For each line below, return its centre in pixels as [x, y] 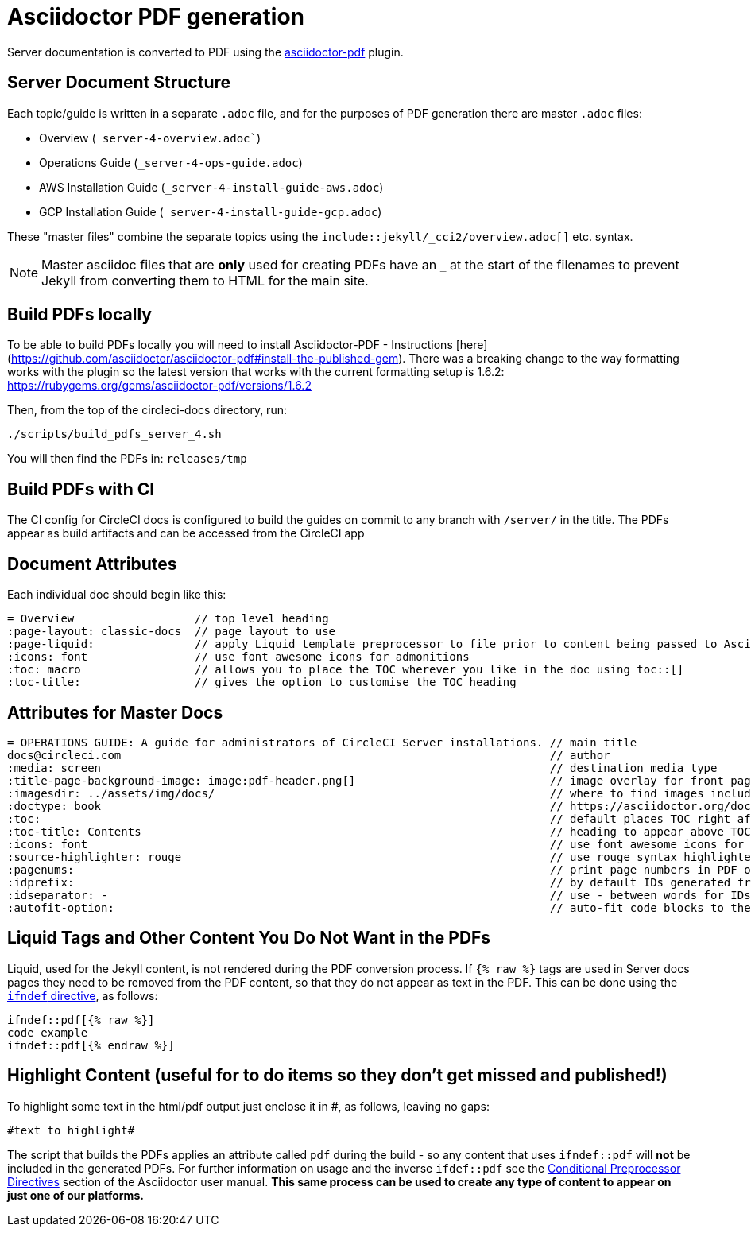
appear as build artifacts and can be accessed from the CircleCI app [186, 533]
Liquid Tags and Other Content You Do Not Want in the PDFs [249, 938]
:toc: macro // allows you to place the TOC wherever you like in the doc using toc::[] [346, 670]
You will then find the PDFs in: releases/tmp [127, 459]
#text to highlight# [71, 1130]
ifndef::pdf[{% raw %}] [81, 1020]
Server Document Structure [119, 83]
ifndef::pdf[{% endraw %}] [91, 1045]
